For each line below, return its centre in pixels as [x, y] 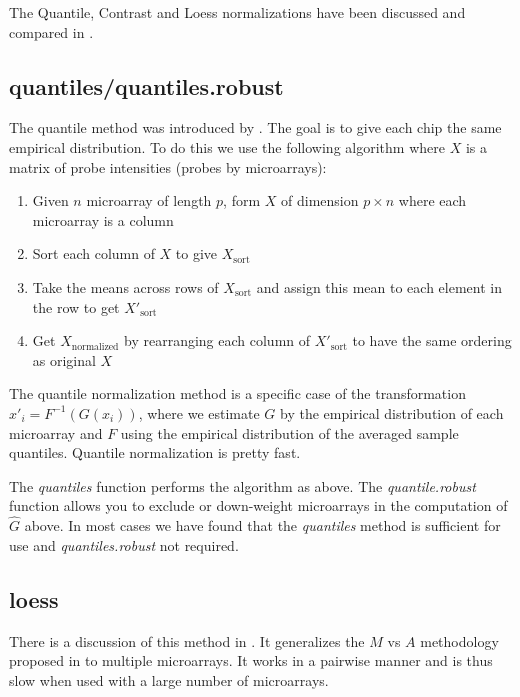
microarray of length [149, 200]
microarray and [56, 432]
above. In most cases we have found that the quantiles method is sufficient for [262, 525]
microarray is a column [103, 219]
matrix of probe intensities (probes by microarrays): [168, 166]
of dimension [320, 200]
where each [432, 200]
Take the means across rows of [125, 286]
